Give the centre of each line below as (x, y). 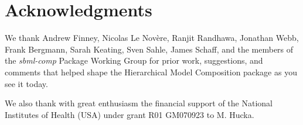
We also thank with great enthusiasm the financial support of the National (139, 103)
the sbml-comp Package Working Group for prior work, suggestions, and (134, 60)
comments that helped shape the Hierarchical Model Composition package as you (151, 72)
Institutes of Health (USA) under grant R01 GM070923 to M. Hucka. (130, 114)
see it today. (26, 83)
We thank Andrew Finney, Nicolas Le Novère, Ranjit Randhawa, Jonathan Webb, (152, 38)
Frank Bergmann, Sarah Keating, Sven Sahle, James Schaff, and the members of (149, 49)
